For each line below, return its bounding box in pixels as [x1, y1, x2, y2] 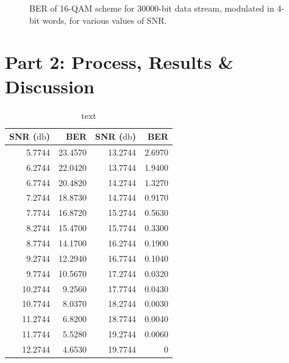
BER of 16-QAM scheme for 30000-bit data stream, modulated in [29, 2, 274, 14]
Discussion [5, 73, 95, 98]
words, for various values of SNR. [42, 13, 167, 26]
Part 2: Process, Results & [5, 49, 234, 74]
